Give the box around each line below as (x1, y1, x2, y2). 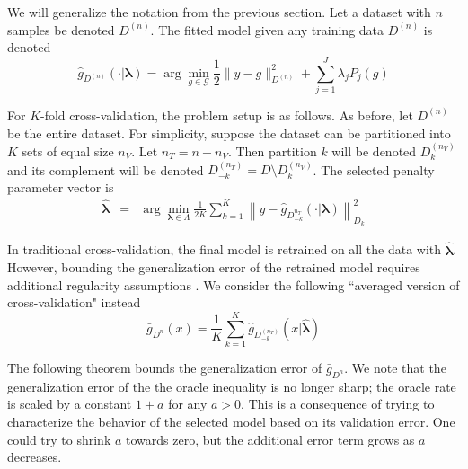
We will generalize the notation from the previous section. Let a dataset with (7, 3, 431, 21)
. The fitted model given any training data (150, 20, 384, 39)
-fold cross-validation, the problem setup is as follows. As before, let (40, 105, 413, 124)
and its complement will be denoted (7, 160, 204, 179)
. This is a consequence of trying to (241, 394, 435, 413)
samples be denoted (7, 20, 115, 39)
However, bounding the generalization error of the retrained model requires (7, 258, 420, 277)
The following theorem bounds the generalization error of (7, 358, 322, 377)
